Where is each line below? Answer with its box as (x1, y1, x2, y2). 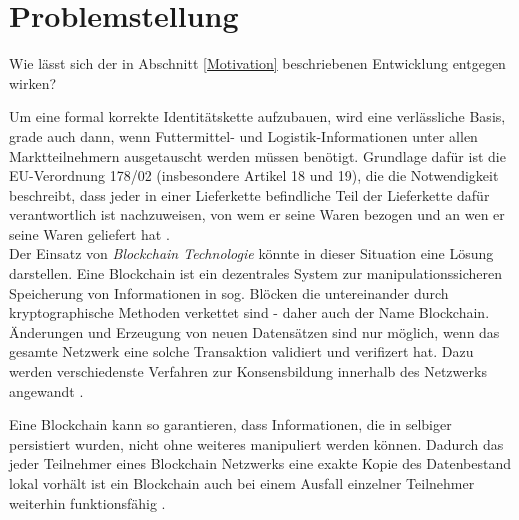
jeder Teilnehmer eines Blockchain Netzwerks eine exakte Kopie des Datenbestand (9, 453, 512, 474)
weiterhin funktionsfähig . (9, 492, 166, 513)
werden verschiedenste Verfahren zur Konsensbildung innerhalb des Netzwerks (9, 361, 487, 382)
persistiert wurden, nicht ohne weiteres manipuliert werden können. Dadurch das (9, 433, 504, 454)
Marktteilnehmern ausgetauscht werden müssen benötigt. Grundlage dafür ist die (9, 145, 506, 166)
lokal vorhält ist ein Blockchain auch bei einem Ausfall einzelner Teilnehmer (9, 473, 475, 493)
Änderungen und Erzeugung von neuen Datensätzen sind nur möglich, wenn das (9, 321, 500, 342)
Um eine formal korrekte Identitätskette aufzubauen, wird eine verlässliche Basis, (9, 106, 506, 127)
